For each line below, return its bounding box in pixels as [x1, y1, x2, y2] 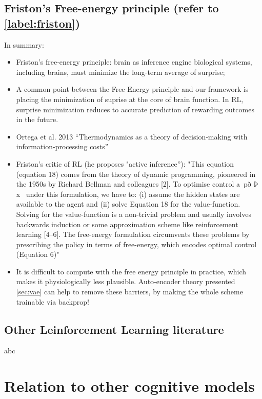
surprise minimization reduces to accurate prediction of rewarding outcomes [16, 104, 254, 114]
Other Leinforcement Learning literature [4, 321, 224, 337]
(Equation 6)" [16, 249, 59, 260]
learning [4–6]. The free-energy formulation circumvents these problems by [16, 229, 250, 240]
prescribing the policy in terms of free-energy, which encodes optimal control [16, 238, 257, 249]
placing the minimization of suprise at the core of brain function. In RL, [16, 93, 244, 104]
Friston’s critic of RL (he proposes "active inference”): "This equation [16, 158, 234, 169]
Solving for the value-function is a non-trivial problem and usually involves [16, 208, 251, 219]
